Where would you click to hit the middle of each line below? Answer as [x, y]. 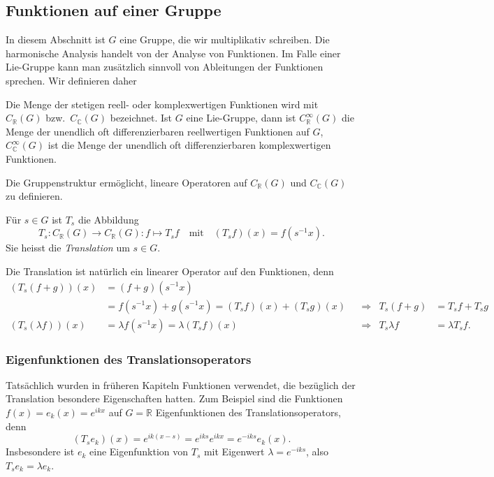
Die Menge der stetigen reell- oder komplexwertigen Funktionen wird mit [162, 104]
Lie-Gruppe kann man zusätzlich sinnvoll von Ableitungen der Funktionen [165, 67]
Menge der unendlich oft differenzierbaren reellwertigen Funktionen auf [158, 131]
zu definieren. [34, 196]
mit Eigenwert [234, 452]
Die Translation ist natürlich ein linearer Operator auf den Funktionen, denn [170, 271]
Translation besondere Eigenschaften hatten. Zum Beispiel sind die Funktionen [174, 398]
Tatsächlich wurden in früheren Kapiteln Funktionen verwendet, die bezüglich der [181, 384]
